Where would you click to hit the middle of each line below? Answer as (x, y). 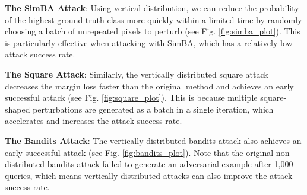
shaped (18, 109)
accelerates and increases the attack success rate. (94, 121)
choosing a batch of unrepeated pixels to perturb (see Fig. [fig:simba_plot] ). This (153, 31)
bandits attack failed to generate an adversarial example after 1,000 (170, 164)
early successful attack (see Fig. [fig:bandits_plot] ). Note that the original (139, 152)
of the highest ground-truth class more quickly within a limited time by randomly (153, 19)
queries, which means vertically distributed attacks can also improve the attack (149, 175)
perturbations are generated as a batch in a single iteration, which (153, 109)
